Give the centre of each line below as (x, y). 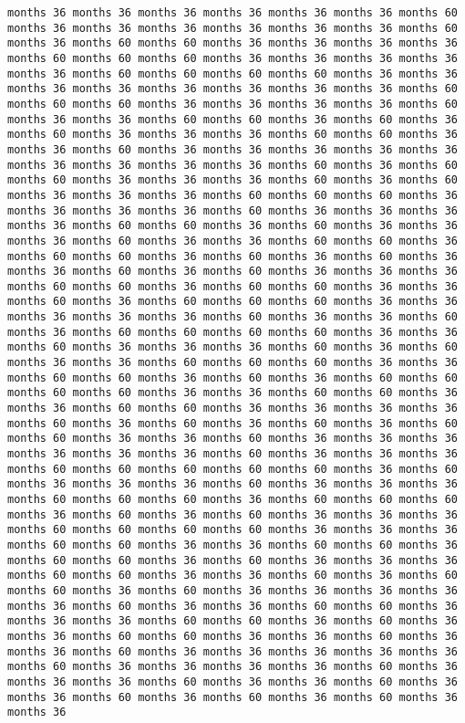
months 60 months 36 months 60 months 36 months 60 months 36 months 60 (232, 423)
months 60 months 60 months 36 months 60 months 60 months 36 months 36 (232, 286)
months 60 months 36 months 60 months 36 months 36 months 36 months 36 (232, 590)
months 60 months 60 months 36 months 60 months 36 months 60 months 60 (232, 377)
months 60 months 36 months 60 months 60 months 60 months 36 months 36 (232, 302)
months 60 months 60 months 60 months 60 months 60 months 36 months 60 (232, 469)
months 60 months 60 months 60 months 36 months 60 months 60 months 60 (232, 499)
